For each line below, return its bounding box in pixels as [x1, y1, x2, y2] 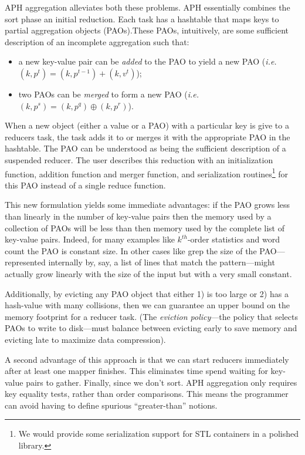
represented [5, 256, 46, 268]
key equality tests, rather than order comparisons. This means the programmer [5, 387, 289, 400]
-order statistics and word [187, 233, 280, 245]
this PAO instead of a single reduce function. [5, 178, 166, 191]
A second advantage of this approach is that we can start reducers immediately [5, 353, 289, 365]
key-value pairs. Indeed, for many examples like [5, 233, 175, 245]
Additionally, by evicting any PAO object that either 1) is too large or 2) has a [5, 287, 289, 299]
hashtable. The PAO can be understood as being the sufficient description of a [5, 142, 286, 154]
